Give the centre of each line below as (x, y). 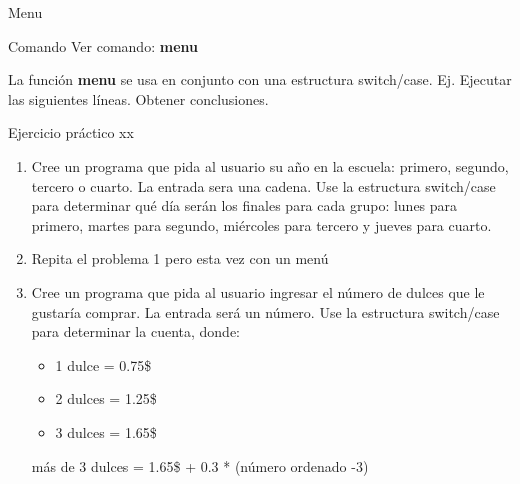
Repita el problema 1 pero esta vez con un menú (180, 258)
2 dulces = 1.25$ (106, 398)
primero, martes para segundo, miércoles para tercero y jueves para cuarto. (261, 224)
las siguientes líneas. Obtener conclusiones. (138, 98)
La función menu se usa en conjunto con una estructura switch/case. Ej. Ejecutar (260, 79)
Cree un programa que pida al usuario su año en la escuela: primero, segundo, (270, 165)
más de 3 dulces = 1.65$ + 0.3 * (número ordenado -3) (200, 465)
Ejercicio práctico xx (71, 132)
